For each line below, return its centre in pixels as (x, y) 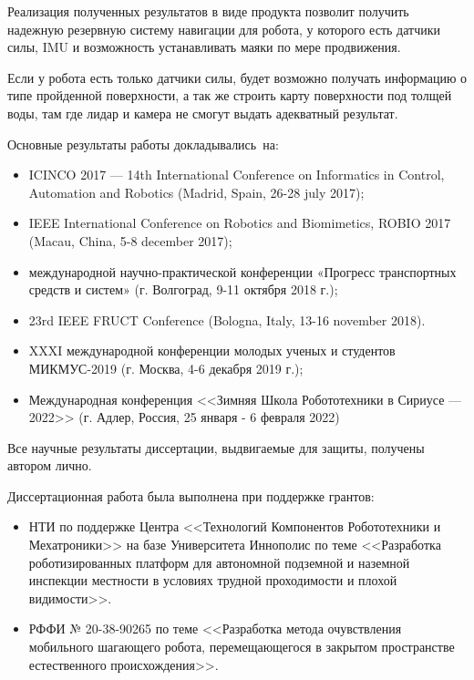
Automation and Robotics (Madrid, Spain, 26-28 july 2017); (196, 192)
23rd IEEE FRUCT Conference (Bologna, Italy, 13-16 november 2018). (227, 319)
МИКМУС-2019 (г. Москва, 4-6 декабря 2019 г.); (166, 368)
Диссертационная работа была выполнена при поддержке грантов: (191, 495)
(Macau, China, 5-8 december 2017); (130, 240)
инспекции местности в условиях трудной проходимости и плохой (213, 580)
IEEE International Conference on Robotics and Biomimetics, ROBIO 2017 (240, 223)
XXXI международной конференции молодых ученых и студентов (212, 350)
